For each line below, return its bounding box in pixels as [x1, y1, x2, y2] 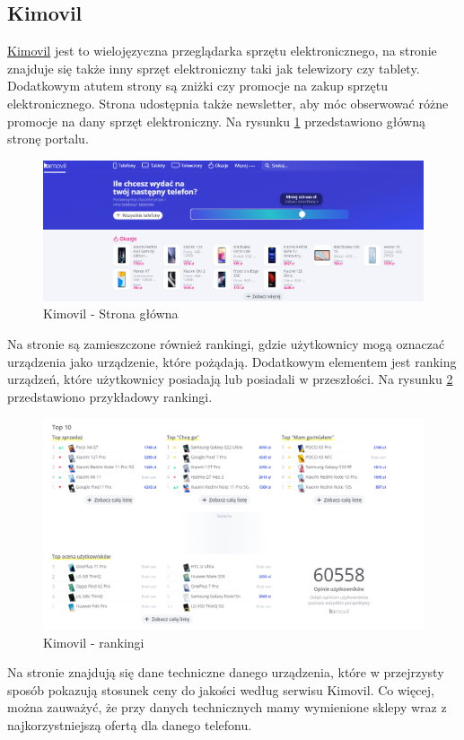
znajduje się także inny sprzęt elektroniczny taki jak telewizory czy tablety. [7, 58, 420, 77]
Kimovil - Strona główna [43, 304, 179, 323]
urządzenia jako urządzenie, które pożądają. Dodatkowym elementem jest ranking [7, 352, 457, 370]
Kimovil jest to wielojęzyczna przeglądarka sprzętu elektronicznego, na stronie [7, 41, 437, 60]
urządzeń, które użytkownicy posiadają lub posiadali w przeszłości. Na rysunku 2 [7, 370, 453, 388]
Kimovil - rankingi [43, 632, 144, 651]
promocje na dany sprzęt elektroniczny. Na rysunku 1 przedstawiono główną [7, 111, 425, 130]
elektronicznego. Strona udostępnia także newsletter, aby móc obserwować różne [7, 93, 449, 112]
